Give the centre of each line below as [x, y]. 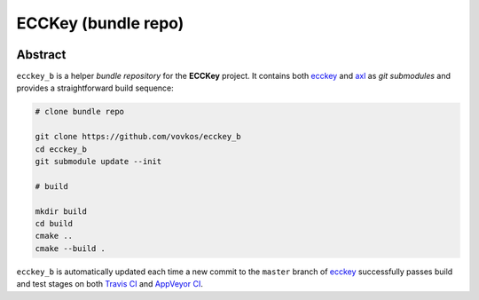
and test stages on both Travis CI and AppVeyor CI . [110, 284]
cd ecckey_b [61, 149]
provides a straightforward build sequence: [95, 88]
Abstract [41, 55]
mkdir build [61, 211]
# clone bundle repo [79, 112]
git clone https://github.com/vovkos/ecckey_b [138, 137]
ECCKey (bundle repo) [100, 23]
